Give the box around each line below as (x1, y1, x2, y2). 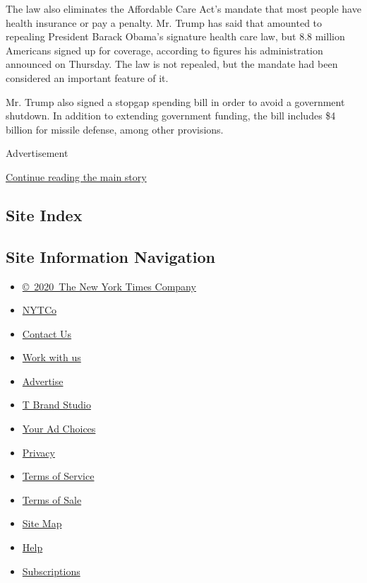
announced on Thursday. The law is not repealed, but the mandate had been (6, 57, 338, 71)
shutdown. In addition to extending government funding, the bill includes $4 (6, 108, 336, 123)
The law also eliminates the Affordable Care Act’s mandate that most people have (6, 1, 361, 16)
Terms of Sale (22, 492, 82, 507)
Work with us (22, 350, 81, 365)
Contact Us (22, 326, 72, 341)
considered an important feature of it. (6, 70, 169, 85)
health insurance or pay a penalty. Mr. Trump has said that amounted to (6, 15, 323, 30)
